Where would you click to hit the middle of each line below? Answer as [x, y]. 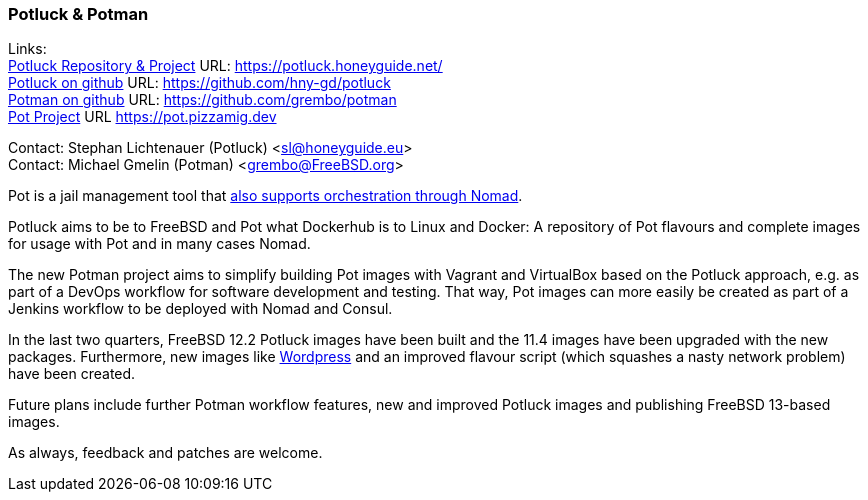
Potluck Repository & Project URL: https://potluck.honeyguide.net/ [225, 66]
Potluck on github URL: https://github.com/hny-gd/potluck [199, 83]
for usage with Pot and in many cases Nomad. [159, 244]
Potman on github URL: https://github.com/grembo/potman [202, 100]
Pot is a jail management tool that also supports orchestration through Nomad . [265, 196]
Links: [27, 49]
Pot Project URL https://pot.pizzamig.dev [142, 117]
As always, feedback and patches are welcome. [165, 453]
